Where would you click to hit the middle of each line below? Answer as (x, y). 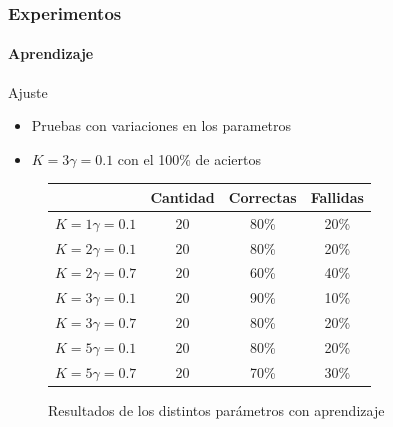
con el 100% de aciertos (189, 158)
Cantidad (182, 196)
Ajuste (28, 91)
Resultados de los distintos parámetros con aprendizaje (216, 409)
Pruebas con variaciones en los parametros (161, 125)
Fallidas (337, 196)
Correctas (262, 196)
